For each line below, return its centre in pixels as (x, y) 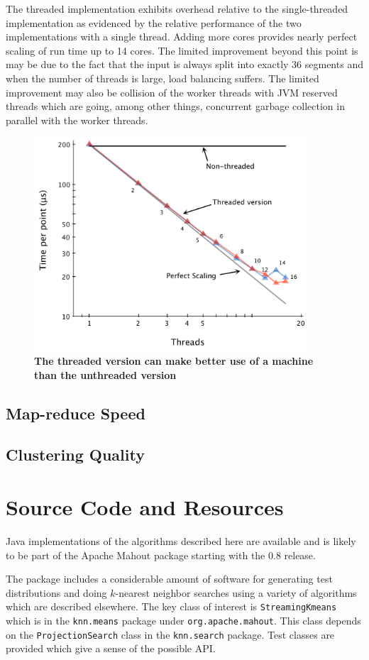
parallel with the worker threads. (77, 120)
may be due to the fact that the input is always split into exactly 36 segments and (184, 64)
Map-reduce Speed (76, 413)
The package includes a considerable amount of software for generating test (169, 579)
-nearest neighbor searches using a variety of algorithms (236, 592)
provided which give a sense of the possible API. (111, 648)
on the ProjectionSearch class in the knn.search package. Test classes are (170, 634)
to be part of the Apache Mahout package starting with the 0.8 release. (161, 555)
